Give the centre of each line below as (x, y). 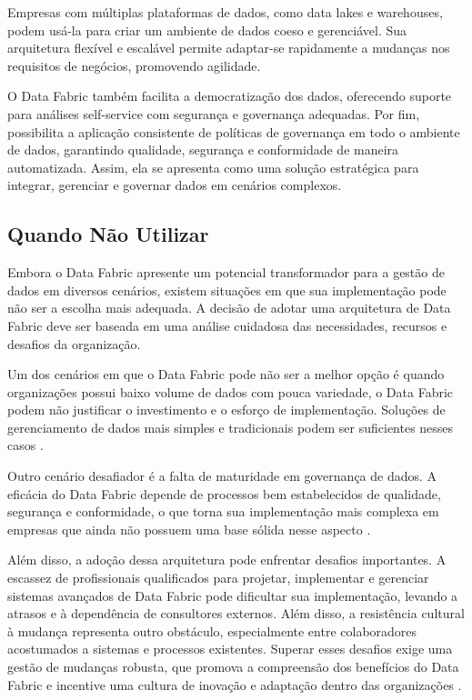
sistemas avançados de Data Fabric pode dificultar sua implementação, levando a (233, 595)
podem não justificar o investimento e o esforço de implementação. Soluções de (226, 410)
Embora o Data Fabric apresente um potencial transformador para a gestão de (226, 272)
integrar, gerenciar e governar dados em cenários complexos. (175, 185)
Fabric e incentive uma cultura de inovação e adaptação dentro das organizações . (235, 684)
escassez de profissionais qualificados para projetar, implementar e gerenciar (218, 578)
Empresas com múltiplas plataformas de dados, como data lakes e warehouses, (225, 12)
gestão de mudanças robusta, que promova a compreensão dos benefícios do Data (233, 667)
